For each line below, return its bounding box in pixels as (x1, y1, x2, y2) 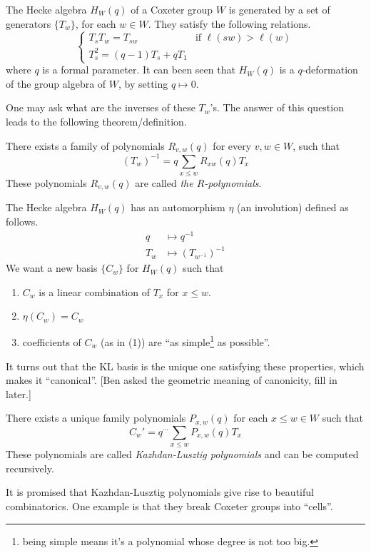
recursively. (6, 460, 54, 475)
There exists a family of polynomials (6, 138, 165, 153)
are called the (135, 175, 193, 190)
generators (6, 16, 51, 31)
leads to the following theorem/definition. (6, 114, 187, 129)
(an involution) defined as (237, 200, 349, 215)
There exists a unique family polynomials (6, 410, 186, 425)
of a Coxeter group (131, 2, 213, 16)
